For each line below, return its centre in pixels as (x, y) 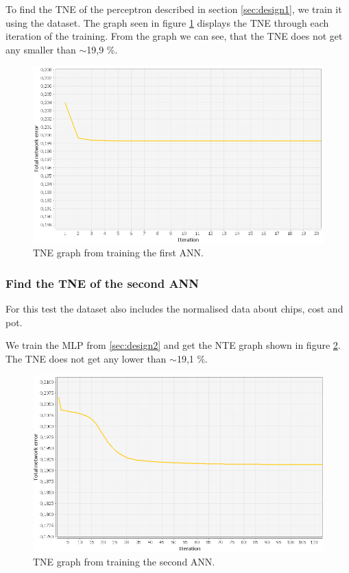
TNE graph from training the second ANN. (124, 561)
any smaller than (41, 49)
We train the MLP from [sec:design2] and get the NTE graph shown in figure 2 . (173, 345)
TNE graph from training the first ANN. (118, 253)
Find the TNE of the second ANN (103, 283)
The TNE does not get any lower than (86, 358)
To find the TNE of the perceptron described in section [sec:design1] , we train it (174, 9)
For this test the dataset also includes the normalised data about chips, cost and (174, 308)
